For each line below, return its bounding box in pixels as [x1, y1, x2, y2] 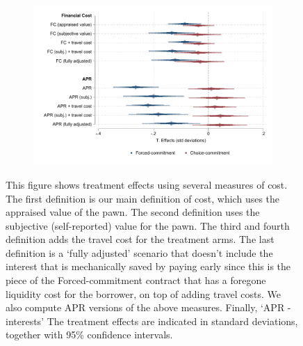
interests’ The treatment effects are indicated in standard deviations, [6, 313, 298, 328]
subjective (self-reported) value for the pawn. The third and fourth [6, 218, 290, 233]
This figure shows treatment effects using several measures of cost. [6, 177, 288, 191]
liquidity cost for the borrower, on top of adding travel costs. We [6, 286, 281, 301]
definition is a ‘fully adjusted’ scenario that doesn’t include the [6, 245, 273, 260]
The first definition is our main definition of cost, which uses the [6, 191, 280, 205]
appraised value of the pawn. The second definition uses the [6, 205, 260, 219]
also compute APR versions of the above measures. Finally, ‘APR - [6, 300, 291, 315]
